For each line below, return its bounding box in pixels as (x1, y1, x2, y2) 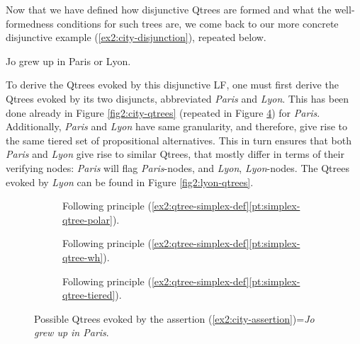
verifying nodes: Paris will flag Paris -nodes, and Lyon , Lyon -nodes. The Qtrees (6, 160, 349, 175)
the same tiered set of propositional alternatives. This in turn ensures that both (6, 132, 352, 147)
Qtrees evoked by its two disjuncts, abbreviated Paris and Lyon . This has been (6, 91, 349, 105)
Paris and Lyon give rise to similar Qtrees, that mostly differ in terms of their (6, 147, 344, 161)
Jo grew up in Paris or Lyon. (6, 53, 131, 68)
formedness (6, 16, 54, 30)
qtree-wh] (62, 249, 103, 264)
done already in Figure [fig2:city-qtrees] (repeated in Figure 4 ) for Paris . (6, 105, 320, 120)
